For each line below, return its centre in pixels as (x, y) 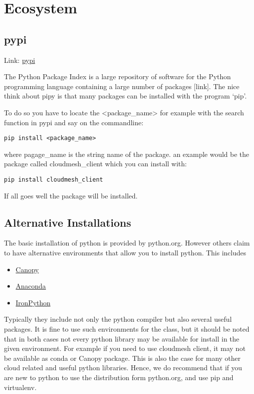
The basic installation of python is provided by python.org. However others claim (127, 243)
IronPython (33, 302)
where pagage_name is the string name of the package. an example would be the (127, 154)
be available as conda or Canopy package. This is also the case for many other (122, 358)
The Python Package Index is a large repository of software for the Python (118, 76)
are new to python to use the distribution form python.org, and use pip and (119, 377)
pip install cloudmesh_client (54, 179)
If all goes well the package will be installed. (71, 195)
